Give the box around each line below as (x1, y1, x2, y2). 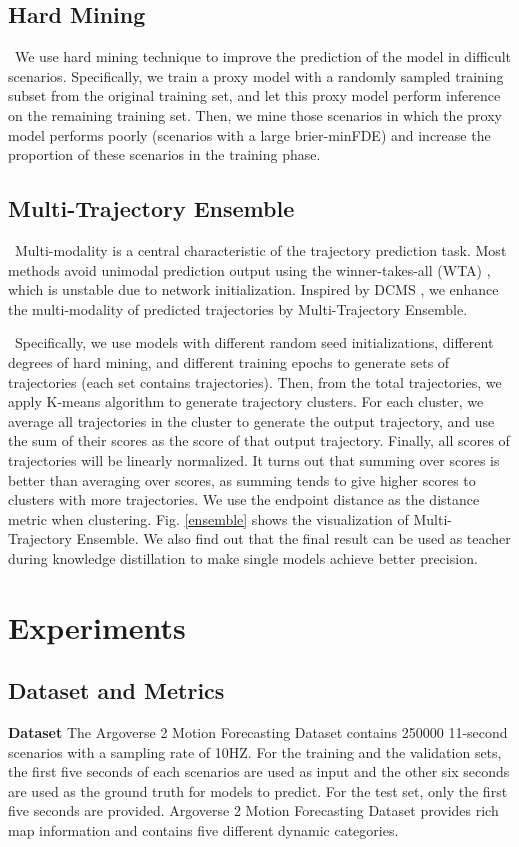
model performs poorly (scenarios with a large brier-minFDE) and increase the (8, 124, 491, 145)
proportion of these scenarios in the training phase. (8, 144, 321, 165)
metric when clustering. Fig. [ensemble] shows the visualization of (8, 508, 409, 529)
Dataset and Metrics (8, 675, 225, 706)
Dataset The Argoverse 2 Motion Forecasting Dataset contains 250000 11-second (8, 722, 508, 743)
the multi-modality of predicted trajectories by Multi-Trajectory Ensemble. (8, 298, 468, 319)
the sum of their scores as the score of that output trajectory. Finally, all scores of (8, 430, 510, 451)
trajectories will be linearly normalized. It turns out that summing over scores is (8, 449, 500, 470)
